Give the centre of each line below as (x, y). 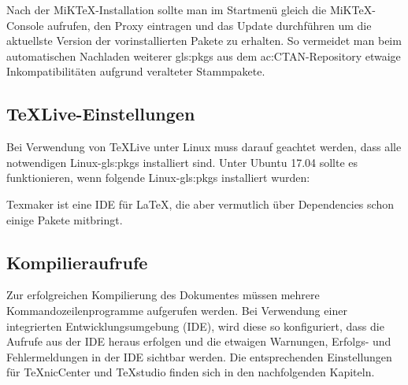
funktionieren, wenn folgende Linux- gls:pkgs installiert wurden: (158, 178)
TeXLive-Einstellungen (101, 114)
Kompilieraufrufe (77, 262)
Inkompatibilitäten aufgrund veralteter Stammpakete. (136, 71)
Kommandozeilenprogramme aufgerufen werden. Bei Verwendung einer (177, 310)
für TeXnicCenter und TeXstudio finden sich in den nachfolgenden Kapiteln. (191, 372)
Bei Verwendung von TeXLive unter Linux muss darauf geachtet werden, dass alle (204, 147)
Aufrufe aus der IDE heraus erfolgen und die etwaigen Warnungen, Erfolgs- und (199, 341)
